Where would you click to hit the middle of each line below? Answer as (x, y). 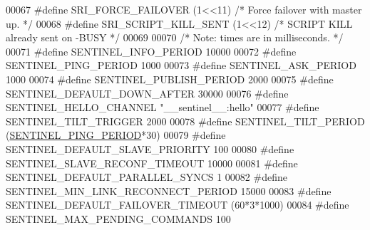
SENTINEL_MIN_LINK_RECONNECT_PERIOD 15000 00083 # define (169, 190)
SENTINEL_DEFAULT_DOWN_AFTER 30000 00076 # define (147, 93)
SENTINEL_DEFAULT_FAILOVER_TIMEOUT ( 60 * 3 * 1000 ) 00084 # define (178, 205)
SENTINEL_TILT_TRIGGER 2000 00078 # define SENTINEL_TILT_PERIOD (185, 121)
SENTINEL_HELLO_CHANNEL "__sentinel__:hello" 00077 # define (163, 107)
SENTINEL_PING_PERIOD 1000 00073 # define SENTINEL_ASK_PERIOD (181, 65)
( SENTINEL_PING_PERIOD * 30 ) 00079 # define (116, 135)
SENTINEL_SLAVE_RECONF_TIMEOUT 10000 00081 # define (152, 163)
